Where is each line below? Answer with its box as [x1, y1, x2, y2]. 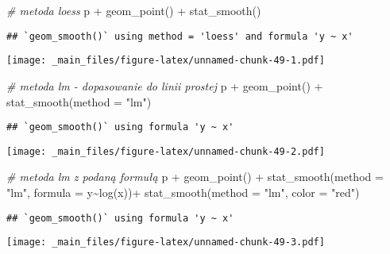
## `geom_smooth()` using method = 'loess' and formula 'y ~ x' [6, 30, 353, 42]
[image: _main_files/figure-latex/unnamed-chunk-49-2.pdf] [6, 145, 325, 157]
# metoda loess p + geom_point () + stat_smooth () [6, 2, 261, 18]
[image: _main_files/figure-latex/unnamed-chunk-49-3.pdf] [6, 237, 325, 248]
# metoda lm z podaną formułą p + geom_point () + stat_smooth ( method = [6, 168, 384, 185]
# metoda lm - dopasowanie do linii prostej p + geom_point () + [6, 77, 323, 94]
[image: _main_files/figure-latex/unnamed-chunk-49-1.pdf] [6, 55, 325, 67]
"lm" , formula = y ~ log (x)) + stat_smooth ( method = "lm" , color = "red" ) [6, 184, 360, 200]
